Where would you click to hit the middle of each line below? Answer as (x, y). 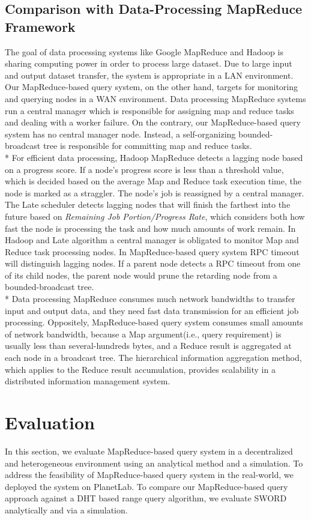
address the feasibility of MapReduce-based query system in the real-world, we (149, 475)
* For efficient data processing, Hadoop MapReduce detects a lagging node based (154, 157)
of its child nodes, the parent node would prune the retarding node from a (141, 275)
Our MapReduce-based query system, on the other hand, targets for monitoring (152, 87)
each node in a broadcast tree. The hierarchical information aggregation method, (153, 358)
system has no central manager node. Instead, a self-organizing (120, 134)
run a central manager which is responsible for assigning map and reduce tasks (149, 110)
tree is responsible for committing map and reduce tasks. (147, 146)
